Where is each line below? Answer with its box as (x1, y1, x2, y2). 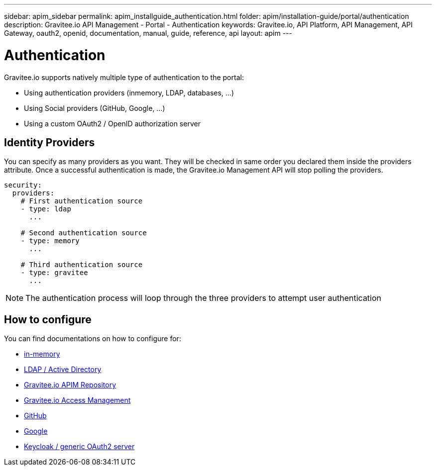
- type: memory (20, 237, 80, 245)
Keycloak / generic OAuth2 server (24, 442, 135, 451)
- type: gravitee (20, 269, 88, 277)
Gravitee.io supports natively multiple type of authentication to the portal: (4, 73, 244, 82)
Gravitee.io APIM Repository (24, 380, 116, 389)
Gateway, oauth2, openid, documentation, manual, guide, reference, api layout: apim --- (4, 29, 292, 37)
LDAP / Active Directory (24, 365, 102, 374)
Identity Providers (4, 136, 95, 149)
